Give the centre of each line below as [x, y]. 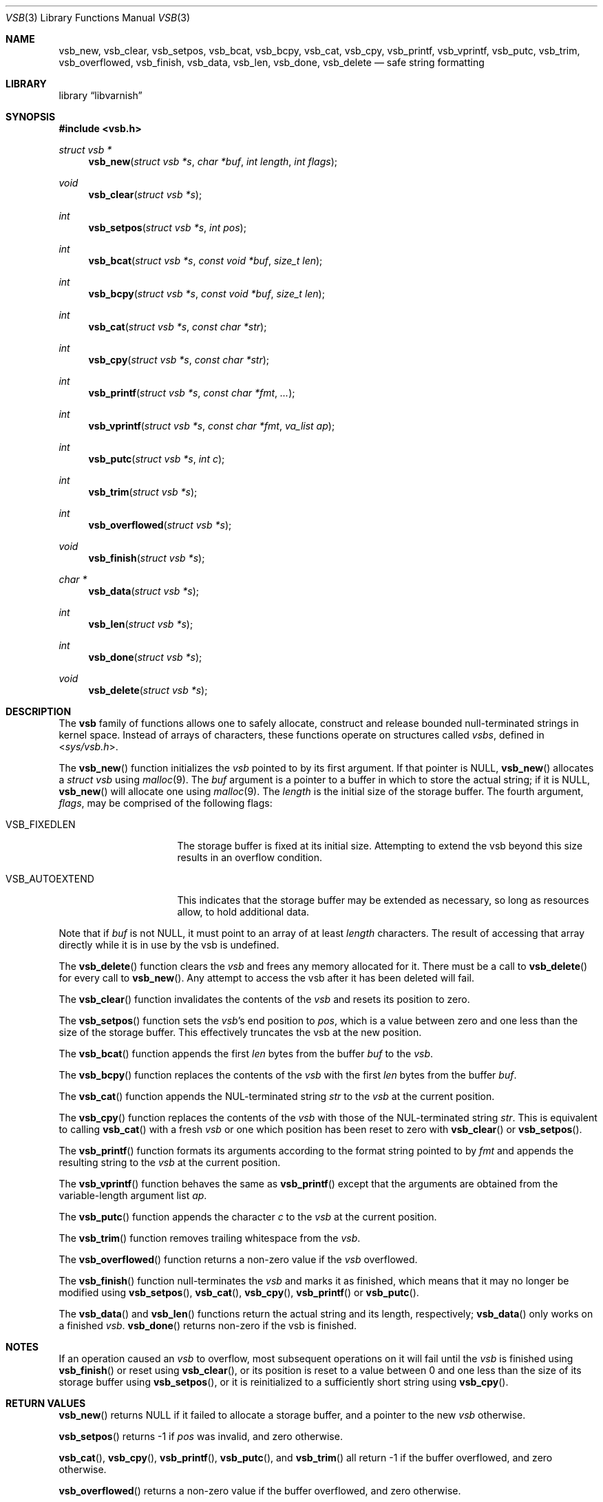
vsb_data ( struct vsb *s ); [144, 591]
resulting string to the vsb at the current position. [170, 1162]
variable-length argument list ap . [133, 1195]
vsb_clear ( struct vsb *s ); [145, 194]
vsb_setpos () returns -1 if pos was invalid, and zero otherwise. [201, 1436]
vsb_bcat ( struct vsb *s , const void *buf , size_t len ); [205, 261]
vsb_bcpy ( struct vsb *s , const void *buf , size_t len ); [207, 294]
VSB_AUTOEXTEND [50, 879]
